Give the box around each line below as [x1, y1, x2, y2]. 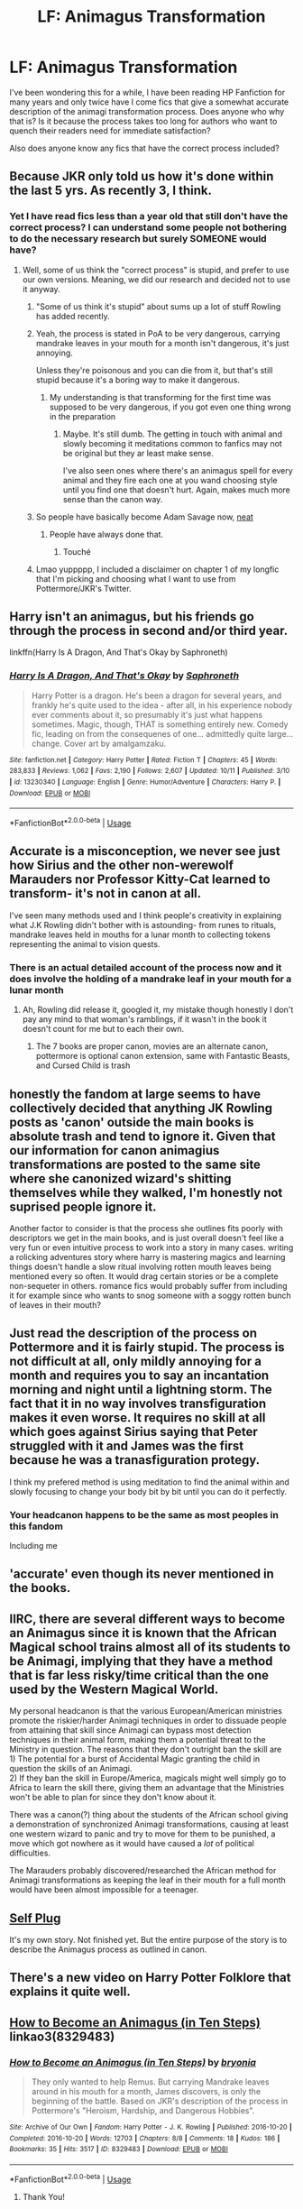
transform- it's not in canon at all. [9, 886, 202, 901]
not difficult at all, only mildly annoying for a [9, 1354, 262, 1369]
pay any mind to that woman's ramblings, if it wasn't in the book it [22, 1014, 268, 1025]
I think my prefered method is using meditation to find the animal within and [9, 1477, 290, 1487]
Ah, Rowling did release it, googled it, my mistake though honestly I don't [22, 1004, 294, 1016]
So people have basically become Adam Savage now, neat [35, 511, 254, 522]
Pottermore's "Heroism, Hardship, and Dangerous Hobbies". [31, 2105, 255, 2116]
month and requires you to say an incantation [9, 1368, 270, 1384]
